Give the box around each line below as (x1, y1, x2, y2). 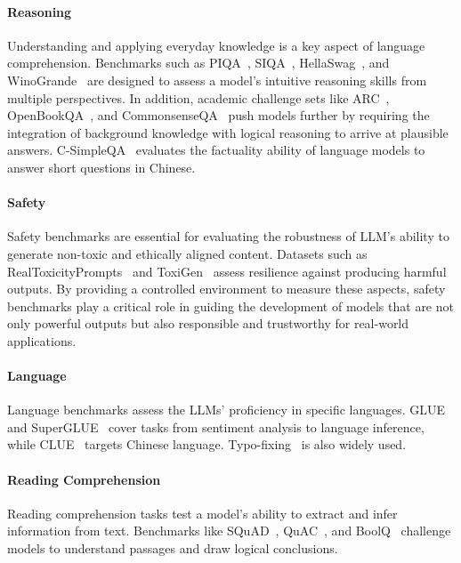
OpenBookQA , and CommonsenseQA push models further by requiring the (7, 106, 430, 125)
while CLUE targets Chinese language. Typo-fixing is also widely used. (7, 435, 407, 454)
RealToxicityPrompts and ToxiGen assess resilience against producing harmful (7, 261, 447, 280)
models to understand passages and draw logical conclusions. (7, 539, 338, 558)
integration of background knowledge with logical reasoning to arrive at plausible (7, 123, 449, 141)
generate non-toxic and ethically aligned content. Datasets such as (7, 244, 368, 262)
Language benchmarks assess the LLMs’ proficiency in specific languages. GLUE (7, 400, 446, 419)
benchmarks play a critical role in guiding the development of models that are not (7, 296, 454, 315)
